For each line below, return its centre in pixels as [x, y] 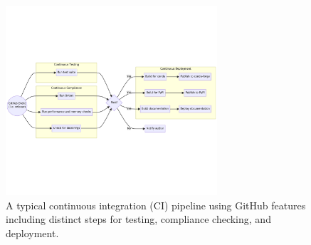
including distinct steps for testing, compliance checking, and [138, 219]
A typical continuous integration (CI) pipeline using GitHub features [156, 205]
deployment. [32, 233]
